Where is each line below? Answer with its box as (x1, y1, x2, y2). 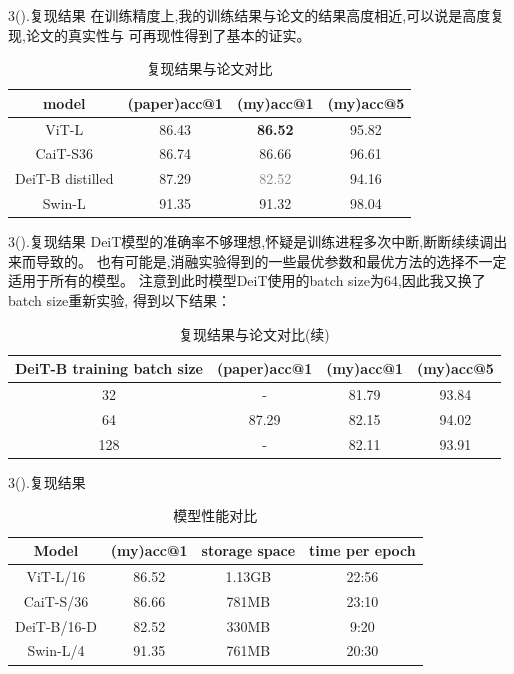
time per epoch (309, 540, 416, 561)
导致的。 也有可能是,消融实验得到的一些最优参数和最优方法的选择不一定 (35, 250, 507, 271)
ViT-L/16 (26, 565, 86, 586)
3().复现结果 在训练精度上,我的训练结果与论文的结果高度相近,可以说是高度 (8, 5, 491, 25)
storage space (201, 540, 296, 561)
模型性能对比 (173, 505, 258, 526)
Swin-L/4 (27, 640, 85, 661)
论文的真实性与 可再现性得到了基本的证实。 (25, 24, 311, 45)
